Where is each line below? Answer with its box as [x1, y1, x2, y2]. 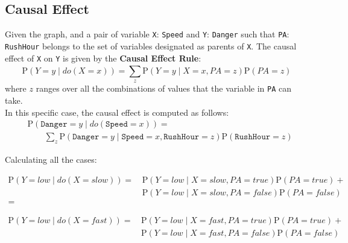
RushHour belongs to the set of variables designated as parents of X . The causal [5, 39, 297, 52]
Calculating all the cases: [5, 153, 97, 166]
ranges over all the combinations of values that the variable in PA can [36, 82, 292, 95]
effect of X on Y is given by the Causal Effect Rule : [5, 51, 201, 64]
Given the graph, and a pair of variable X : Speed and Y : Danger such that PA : [5, 28, 289, 40]
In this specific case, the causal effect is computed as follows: [5, 106, 229, 118]
